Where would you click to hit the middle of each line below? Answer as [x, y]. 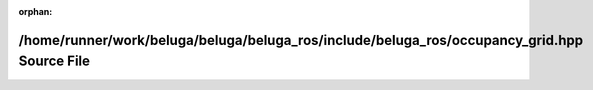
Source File [54, 61]
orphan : [35, 11]
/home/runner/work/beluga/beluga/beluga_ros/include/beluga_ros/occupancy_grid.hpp [301, 40]
